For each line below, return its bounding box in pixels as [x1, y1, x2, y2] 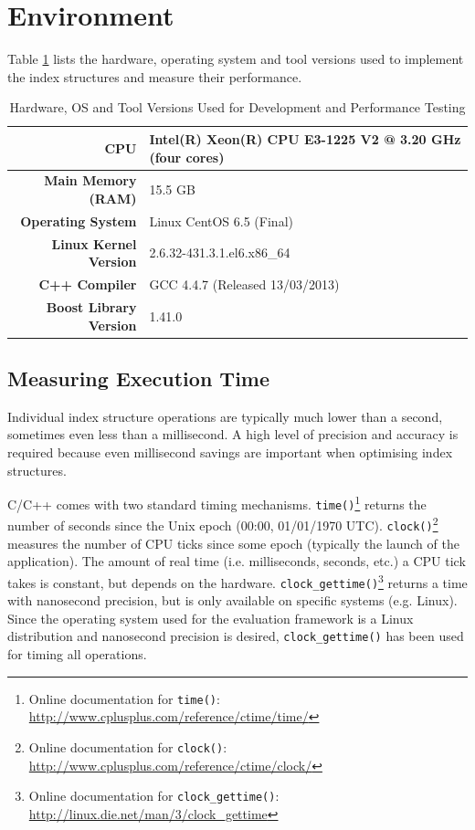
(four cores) [149, 147, 225, 166]
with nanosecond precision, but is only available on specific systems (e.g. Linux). [7, 591, 458, 610]
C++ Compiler [38, 275, 137, 294]
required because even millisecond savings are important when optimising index [7, 442, 453, 461]
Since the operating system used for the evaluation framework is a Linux [7, 608, 414, 627]
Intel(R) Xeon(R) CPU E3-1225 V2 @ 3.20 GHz [149, 129, 461, 148]
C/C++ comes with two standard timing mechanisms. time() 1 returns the [7, 492, 427, 513]
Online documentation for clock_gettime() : [28, 786, 280, 805]
